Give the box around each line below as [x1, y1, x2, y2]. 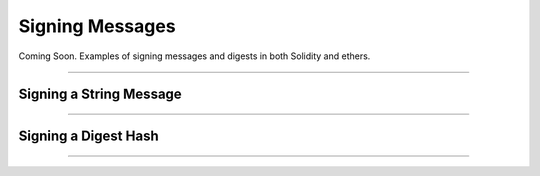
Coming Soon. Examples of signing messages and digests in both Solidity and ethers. [18, 50, 371, 62]
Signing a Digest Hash [18, 128, 159, 145]
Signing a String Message [18, 86, 182, 103]
